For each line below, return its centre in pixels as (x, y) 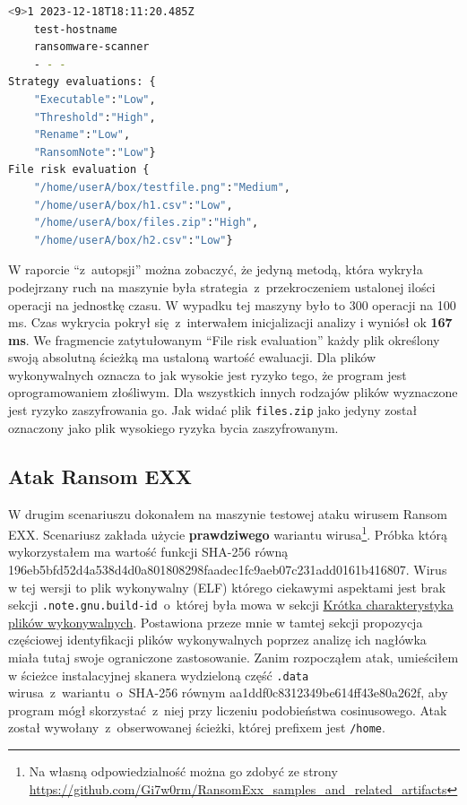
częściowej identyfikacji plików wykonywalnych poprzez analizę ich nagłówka (217, 640)
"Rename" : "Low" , (82, 135)
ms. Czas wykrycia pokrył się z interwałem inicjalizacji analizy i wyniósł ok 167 (230, 322)
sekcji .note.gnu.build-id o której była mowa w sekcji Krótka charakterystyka (231, 605)
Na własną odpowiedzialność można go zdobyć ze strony (183, 771)
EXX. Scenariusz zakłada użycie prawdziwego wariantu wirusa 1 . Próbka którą (228, 533)
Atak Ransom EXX (100, 476)
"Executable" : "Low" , (95, 99)
